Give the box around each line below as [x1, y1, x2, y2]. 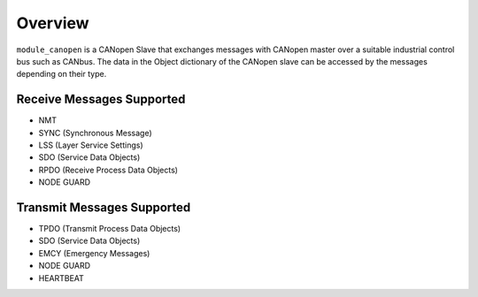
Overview [16, 13, 89, 33]
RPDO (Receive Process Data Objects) [38, 164, 179, 175]
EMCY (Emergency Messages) [38, 247, 150, 258]
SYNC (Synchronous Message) [38, 127, 152, 138]
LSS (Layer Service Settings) [38, 140, 143, 150]
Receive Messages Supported [16, 92, 186, 107]
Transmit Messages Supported [16, 200, 191, 215]
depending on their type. [16, 69, 107, 80]
